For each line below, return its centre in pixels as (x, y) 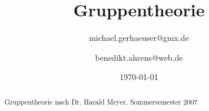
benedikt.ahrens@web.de (139, 57)
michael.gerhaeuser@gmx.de (139, 38)
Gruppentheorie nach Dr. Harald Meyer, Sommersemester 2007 (101, 101)
